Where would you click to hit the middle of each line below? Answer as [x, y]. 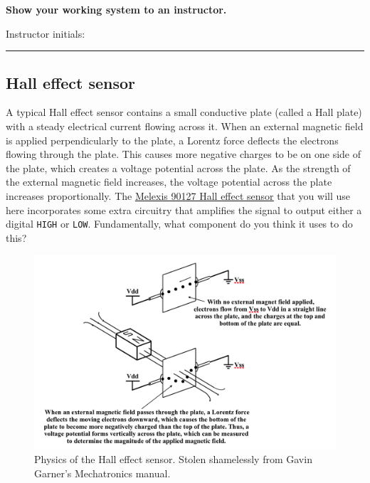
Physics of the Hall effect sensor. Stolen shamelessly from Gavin [173, 459]
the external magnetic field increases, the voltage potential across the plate [169, 182]
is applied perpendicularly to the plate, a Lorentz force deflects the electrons [172, 140]
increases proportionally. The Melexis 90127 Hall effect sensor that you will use [178, 195]
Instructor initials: [46, 33]
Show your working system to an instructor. [116, 9]
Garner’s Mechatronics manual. [102, 473]
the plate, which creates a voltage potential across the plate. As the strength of [178, 168]
